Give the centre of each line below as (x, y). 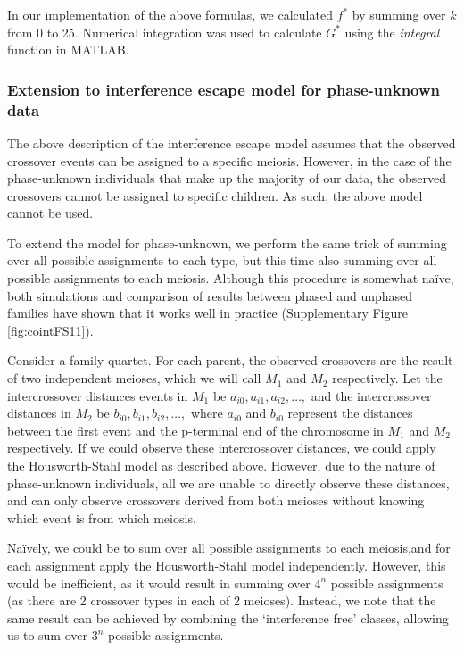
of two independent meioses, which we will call (134, 378)
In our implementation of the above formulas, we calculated (170, 14)
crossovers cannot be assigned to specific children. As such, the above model (215, 195)
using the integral (392, 32)
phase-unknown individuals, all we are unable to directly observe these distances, (228, 483)
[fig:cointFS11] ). (50, 330)
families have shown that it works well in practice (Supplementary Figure (207, 313)
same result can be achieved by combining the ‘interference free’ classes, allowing (228, 617)
